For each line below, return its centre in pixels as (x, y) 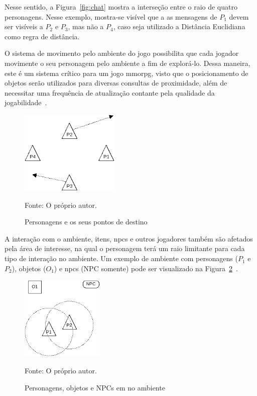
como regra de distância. (42, 36)
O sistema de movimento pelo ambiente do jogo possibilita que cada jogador (122, 53)
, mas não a (86, 26)
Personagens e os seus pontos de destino (86, 222)
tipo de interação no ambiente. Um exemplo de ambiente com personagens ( (121, 258)
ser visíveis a (24, 26)
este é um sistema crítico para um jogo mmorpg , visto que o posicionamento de (126, 73)
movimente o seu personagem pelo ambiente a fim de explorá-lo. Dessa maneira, (127, 63)
